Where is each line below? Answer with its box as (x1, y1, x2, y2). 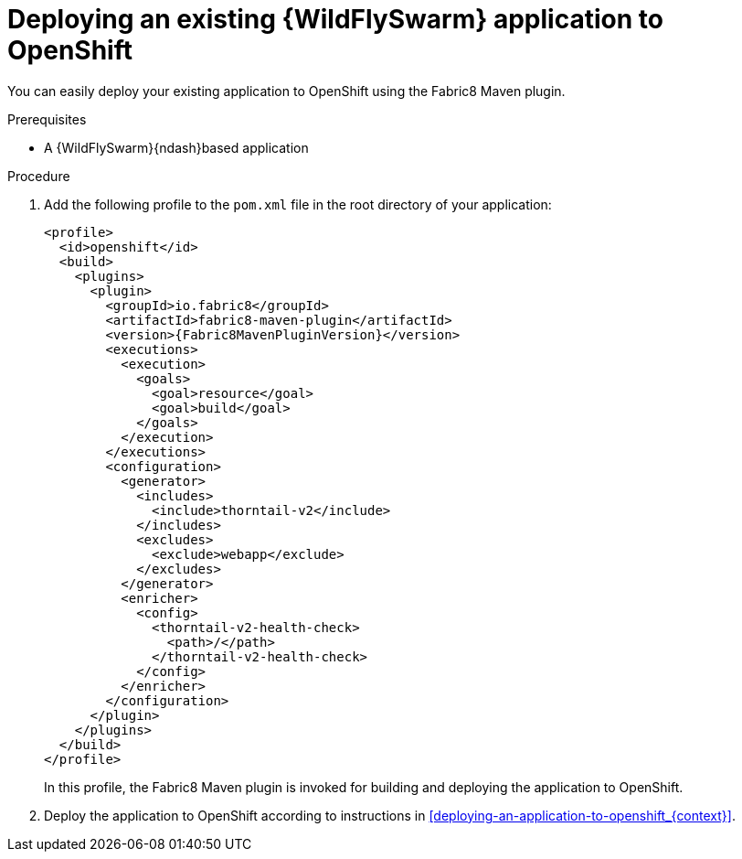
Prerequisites (7, 111, 87, 127)
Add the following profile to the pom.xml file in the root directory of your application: (44, 196, 552, 212)
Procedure (7, 167, 70, 184)
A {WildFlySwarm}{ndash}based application (44, 139, 309, 156)
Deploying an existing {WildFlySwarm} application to (7, 4, 663, 35)
